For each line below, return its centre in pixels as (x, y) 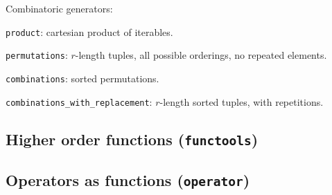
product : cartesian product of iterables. (89, 31)
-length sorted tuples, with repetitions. (242, 101)
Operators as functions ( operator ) (128, 179)
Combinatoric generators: (59, 8)
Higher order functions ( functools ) (132, 139)
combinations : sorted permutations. (82, 78)
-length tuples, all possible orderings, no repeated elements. (201, 55)
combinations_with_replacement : (79, 101)
